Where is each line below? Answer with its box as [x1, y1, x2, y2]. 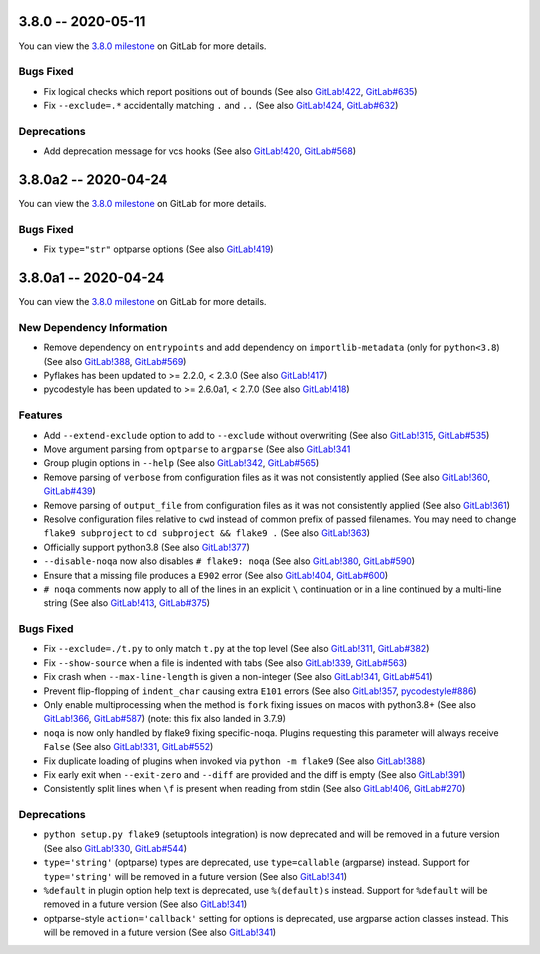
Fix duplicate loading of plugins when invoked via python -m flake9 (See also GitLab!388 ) [43, 755, 426, 767]
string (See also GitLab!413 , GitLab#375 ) [43, 597, 210, 609]
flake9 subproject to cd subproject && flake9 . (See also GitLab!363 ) [43, 527, 370, 539]
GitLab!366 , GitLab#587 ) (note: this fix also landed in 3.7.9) [43, 713, 287, 725]
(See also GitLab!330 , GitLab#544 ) [43, 842, 188, 854]
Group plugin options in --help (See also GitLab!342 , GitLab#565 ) [43, 457, 320, 469]
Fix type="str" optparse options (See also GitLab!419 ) [43, 243, 274, 255]
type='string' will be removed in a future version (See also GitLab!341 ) [43, 870, 348, 882]
